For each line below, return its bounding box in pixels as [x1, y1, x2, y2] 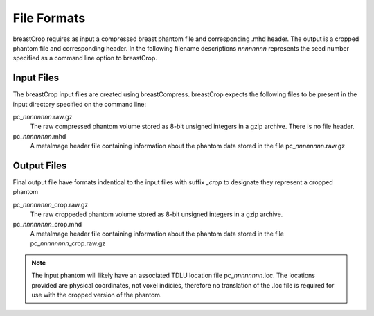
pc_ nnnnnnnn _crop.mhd [12, 220, 82, 228]
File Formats [12, 10, 86, 26]
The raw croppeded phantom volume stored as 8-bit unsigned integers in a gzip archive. [30, 210, 283, 218]
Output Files [12, 160, 67, 171]
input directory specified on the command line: [12, 100, 147, 108]
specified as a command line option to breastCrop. [12, 54, 157, 62]
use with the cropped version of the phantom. [31, 291, 162, 299]
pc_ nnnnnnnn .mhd [12, 132, 66, 140]
